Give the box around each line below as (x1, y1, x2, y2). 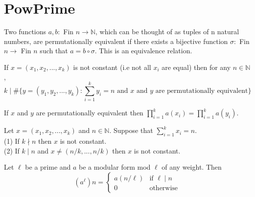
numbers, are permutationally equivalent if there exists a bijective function (4, 36, 228, 46)
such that (40, 45, 68, 56)
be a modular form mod (79, 162, 151, 172)
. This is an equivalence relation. (94, 45, 192, 56)
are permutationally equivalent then (36, 108, 143, 118)
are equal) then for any (162, 62, 231, 72)
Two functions (4, 26, 46, 37)
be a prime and (25, 162, 71, 172)
